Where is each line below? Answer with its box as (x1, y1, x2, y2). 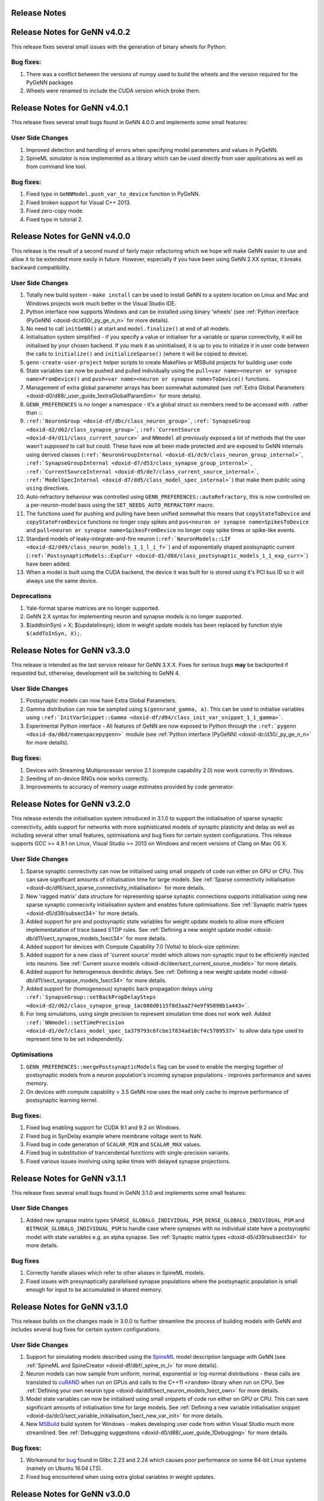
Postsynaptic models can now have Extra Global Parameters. (26, 697, 177, 704)
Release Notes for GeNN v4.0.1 (11, 103, 128, 113)
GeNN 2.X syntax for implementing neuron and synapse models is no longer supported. (26, 613, 243, 620)
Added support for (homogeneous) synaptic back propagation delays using (26, 985, 213, 992)
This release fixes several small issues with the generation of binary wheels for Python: (11, 43, 227, 50)
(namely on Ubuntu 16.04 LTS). (26, 1465, 103, 1472)
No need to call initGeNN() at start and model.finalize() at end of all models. (26, 325, 230, 332)
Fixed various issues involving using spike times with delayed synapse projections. (26, 1158, 231, 1165)
